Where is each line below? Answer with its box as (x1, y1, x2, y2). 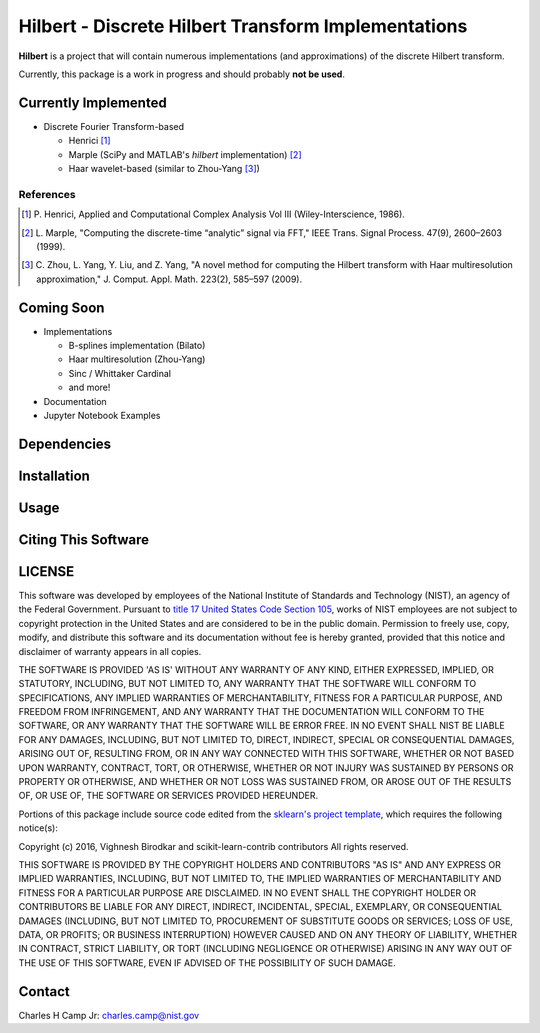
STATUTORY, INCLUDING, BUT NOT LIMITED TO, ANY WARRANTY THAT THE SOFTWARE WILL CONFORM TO (18, 678, 477, 690)
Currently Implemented (18, 94, 167, 111)
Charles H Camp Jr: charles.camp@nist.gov (18, 1009, 200, 1021)
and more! (68, 381, 111, 394)
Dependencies (18, 435, 112, 452)
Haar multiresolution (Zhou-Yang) (68, 353, 206, 365)
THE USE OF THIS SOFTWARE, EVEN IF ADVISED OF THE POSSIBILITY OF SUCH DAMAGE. (18, 956, 397, 969)
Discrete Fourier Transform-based (43, 120, 185, 132)
